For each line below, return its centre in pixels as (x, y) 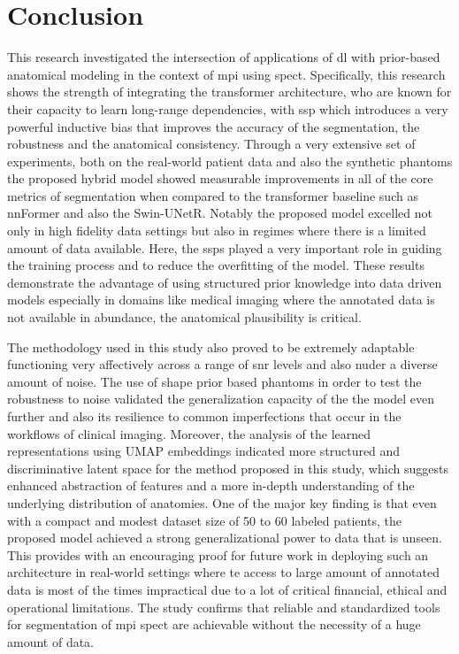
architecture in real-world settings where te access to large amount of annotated (223, 572)
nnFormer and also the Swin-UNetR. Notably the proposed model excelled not (220, 213)
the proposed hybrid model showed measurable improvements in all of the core (220, 178)
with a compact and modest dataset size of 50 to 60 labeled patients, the (204, 520)
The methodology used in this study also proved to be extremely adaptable (211, 346)
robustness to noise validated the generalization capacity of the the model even (221, 399)
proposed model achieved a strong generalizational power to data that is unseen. (225, 538)
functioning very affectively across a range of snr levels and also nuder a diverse (222, 364)
